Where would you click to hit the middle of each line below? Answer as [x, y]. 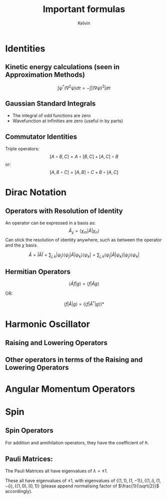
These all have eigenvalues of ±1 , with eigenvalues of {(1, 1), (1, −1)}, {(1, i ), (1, [83, 481]
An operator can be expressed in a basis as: [50, 223]
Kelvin [84, 23]
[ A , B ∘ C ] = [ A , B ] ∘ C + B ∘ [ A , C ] [84, 172]
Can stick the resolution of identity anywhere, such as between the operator [83, 239]
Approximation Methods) [45, 75]
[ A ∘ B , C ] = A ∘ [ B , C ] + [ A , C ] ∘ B [84, 157]
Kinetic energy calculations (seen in [62, 67]
